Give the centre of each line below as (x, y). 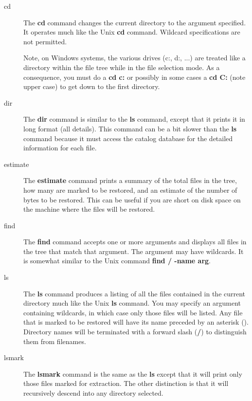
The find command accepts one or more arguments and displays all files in (135, 242)
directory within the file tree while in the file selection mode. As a (122, 67)
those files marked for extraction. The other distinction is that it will (126, 383)
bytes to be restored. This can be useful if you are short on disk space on (132, 199)
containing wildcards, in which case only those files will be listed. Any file (133, 312)
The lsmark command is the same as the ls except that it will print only (133, 374)
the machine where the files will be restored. (89, 209)
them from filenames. (55, 341)
